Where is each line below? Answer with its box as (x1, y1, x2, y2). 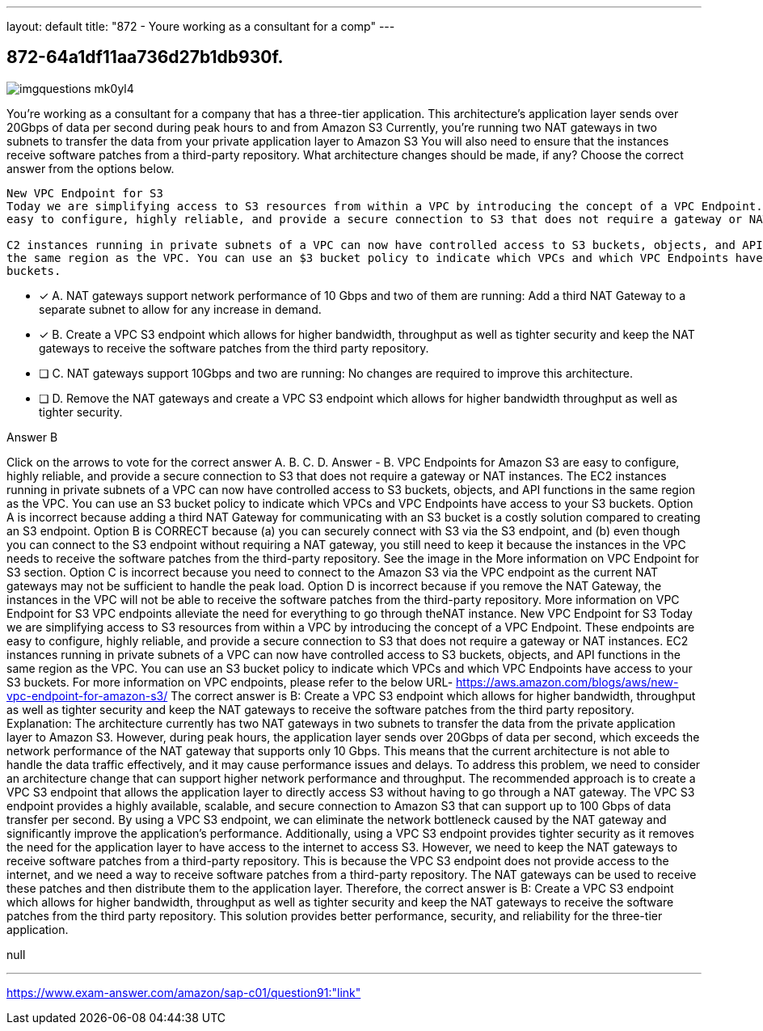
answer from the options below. (6, 161, 175, 175)
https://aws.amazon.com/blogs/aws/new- (456, 674, 679, 689)
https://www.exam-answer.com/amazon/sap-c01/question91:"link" (6, 985, 361, 999)
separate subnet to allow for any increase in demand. (39, 302, 322, 316)
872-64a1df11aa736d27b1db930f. (6, 47, 284, 68)
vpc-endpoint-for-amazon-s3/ (6, 688, 168, 703)
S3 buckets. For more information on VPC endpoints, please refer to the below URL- (6, 674, 453, 689)
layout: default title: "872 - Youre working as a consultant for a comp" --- (6, 19, 395, 33)
